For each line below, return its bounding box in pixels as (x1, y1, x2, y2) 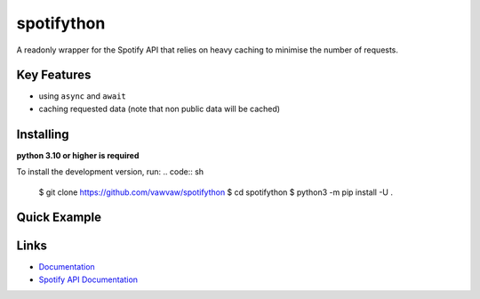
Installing (16, 126, 70, 141)
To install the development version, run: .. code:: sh (16, 166, 204, 177)
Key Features (16, 68, 92, 83)
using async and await (38, 91, 126, 101)
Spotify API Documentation (38, 274, 138, 285)
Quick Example (16, 210, 102, 225)
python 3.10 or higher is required (16, 149, 140, 160)
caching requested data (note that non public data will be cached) (38, 103, 280, 114)
